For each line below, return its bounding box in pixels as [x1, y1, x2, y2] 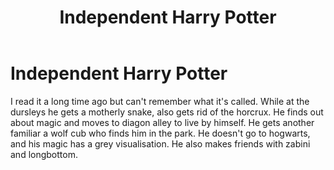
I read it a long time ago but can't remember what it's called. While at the [10, 95, 310, 107]
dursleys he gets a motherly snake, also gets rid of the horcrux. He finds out [10, 106, 324, 118]
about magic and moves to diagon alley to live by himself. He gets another [10, 116, 315, 128]
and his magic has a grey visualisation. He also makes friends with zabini [10, 137, 311, 150]
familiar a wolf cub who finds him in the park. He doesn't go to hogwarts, [10, 127, 311, 139]
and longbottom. [10, 148, 78, 160]
